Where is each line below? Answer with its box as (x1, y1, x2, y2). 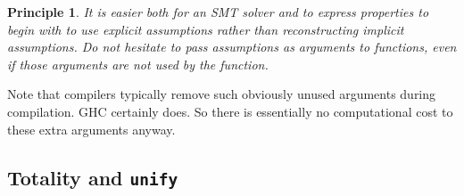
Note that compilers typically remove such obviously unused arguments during (7, 85, 436, 103)
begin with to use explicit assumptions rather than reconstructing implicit (7, 20, 404, 38)
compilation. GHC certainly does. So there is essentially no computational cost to (7, 102, 453, 120)
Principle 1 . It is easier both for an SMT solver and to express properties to (7, 3, 429, 20)
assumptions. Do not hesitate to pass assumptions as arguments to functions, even (7, 37, 457, 56)
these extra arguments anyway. (7, 119, 176, 138)
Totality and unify (7, 163, 178, 191)
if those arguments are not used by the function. (7, 54, 269, 73)
